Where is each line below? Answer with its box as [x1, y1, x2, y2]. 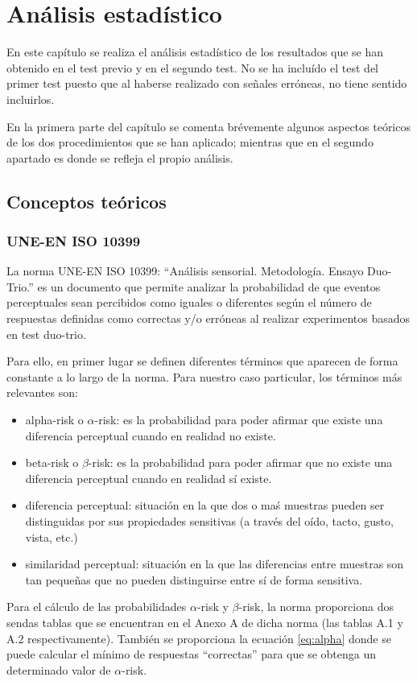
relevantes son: [6, 384, 78, 401]
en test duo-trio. [6, 325, 86, 342]
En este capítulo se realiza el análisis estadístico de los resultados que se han [6, 43, 384, 60]
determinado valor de [6, 661, 111, 678]
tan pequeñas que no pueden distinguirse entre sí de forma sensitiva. [25, 571, 363, 588]
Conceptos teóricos [6, 188, 167, 213]
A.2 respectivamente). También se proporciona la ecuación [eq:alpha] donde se [6, 629, 391, 646]
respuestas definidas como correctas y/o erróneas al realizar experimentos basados [6, 310, 411, 327]
